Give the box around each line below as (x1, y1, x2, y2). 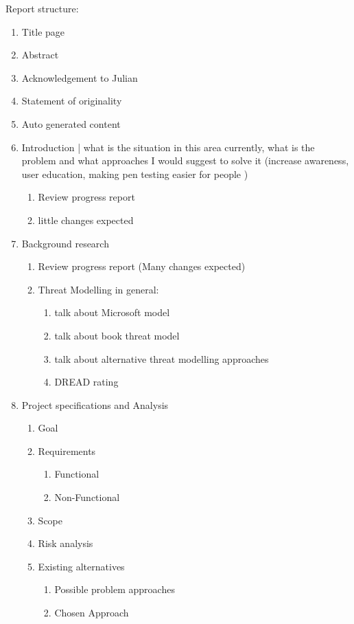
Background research (21, 236, 109, 250)
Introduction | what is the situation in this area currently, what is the (21, 140, 315, 154)
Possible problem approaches (54, 582, 175, 597)
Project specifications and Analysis (21, 397, 169, 412)
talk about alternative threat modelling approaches (54, 351, 269, 366)
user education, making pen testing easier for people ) (21, 166, 248, 181)
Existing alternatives (38, 559, 125, 573)
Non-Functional (54, 490, 120, 504)
